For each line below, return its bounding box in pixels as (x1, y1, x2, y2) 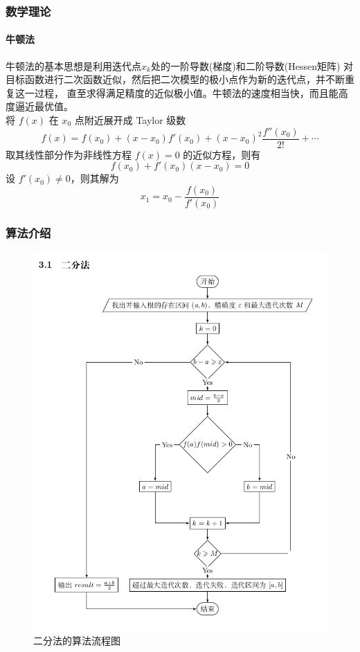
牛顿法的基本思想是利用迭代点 (6, 58, 141, 73)
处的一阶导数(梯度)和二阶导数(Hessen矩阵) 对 (150, 58, 354, 73)
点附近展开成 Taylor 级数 (74, 113, 186, 127)
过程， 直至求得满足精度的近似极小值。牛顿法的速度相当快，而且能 (34, 85, 339, 100)
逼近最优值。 (15, 99, 73, 114)
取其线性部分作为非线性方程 (6, 147, 132, 161)
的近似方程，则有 (183, 147, 261, 161)
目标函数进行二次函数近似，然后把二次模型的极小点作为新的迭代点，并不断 (6, 72, 345, 87)
